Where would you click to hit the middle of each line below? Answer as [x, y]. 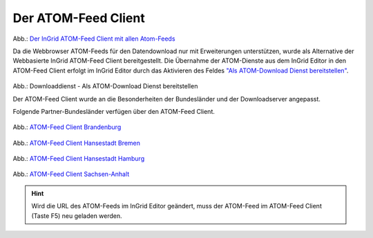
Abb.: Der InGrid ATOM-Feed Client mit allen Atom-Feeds [94, 39]
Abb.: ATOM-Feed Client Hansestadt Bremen [77, 143]
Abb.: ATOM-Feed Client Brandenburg [67, 127]
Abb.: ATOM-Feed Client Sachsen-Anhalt [71, 174]
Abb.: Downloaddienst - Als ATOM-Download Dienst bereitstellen [105, 86]
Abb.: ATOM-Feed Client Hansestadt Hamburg [79, 159]
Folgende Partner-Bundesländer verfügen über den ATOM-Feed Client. [114, 111]
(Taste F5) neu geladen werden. [77, 216]
